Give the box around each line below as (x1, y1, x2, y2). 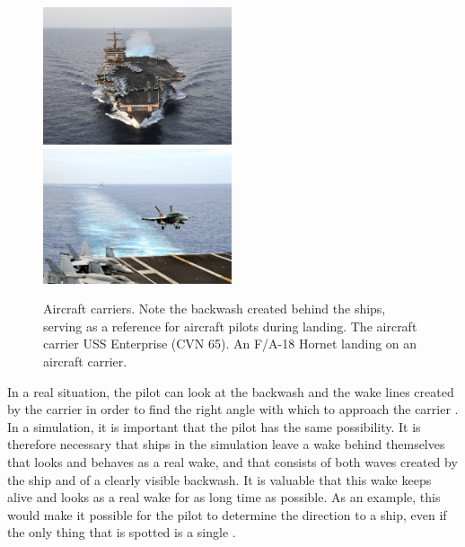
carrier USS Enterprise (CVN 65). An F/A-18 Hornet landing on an (43, 334, 417, 353)
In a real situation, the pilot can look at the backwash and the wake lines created (7, 382, 454, 401)
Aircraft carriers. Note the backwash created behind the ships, (43, 299, 386, 318)
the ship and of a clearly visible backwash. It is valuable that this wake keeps (7, 470, 432, 489)
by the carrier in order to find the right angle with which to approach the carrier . (7, 400, 459, 419)
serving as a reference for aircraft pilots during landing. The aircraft (43, 316, 417, 335)
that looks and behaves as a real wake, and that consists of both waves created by (7, 453, 458, 471)
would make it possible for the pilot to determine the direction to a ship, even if (7, 505, 447, 524)
